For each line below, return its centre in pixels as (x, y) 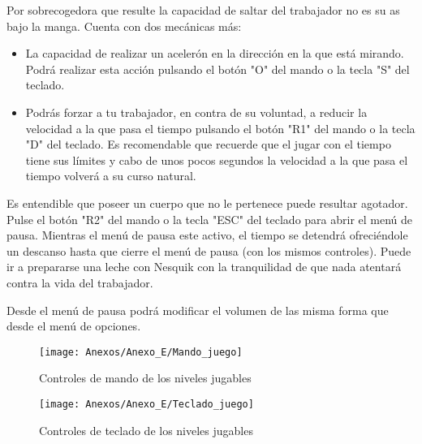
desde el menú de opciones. (74, 326)
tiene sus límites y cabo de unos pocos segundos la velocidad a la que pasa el (217, 159)
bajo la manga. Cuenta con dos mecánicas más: (124, 26)
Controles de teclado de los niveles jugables (146, 430)
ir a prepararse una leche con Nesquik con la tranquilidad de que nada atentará (204, 267)
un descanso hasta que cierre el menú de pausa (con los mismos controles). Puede (209, 250)
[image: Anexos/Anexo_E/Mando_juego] (141, 352)
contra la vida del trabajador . (80, 282)
